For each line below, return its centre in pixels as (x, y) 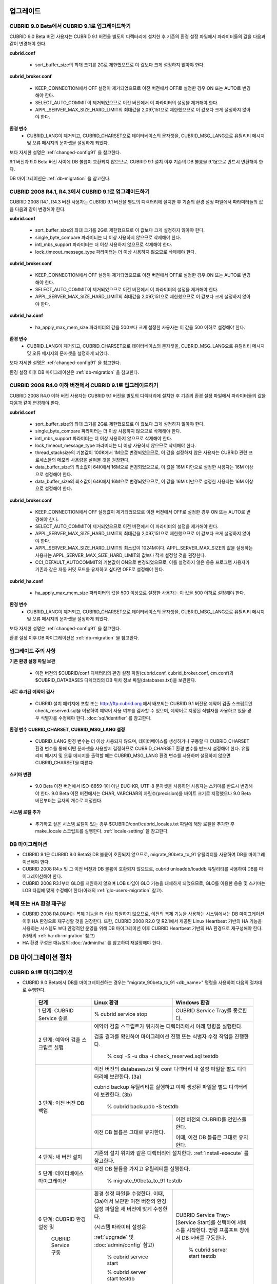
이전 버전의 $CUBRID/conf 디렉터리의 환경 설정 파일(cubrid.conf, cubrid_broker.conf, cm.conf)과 (134, 673)
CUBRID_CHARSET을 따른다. (65, 763)
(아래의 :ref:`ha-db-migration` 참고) (59, 935)
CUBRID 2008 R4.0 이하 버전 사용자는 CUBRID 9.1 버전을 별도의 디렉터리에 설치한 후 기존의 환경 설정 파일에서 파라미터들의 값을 (138, 395)
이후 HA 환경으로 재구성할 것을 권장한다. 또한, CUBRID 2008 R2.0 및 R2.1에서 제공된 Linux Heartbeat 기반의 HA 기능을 (142, 921)
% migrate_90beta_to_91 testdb (144, 1180)
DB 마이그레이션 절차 (41, 957)
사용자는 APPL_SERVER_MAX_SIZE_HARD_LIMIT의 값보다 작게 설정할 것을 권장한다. (121, 555)
